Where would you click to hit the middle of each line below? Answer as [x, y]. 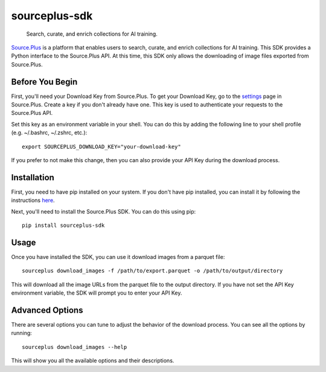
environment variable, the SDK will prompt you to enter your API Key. [97, 293]
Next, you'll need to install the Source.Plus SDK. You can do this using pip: [104, 211]
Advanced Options [47, 310]
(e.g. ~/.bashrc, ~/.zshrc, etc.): [49, 132]
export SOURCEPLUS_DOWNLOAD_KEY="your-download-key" [101, 146]
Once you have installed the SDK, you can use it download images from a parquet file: [118, 256]
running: [22, 333]
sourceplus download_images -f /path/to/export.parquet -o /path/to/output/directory [152, 271]
